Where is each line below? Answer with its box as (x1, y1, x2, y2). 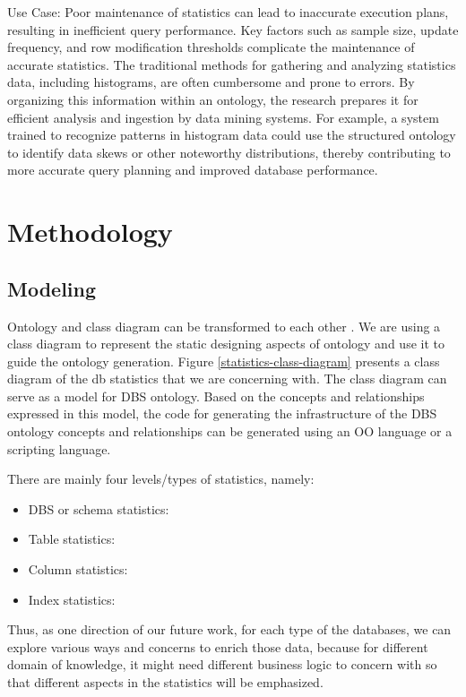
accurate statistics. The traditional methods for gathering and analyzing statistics (7, 55, 456, 73)
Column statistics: (28, 560, 128, 579)
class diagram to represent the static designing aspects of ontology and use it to (7, 334, 444, 353)
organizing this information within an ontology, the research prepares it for (7, 90, 419, 108)
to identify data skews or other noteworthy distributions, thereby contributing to (7, 142, 451, 161)
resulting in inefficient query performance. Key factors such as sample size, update (7, 20, 459, 39)
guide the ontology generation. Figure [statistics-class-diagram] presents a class (7, 351, 440, 370)
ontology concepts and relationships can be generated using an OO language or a (7, 422, 453, 441)
